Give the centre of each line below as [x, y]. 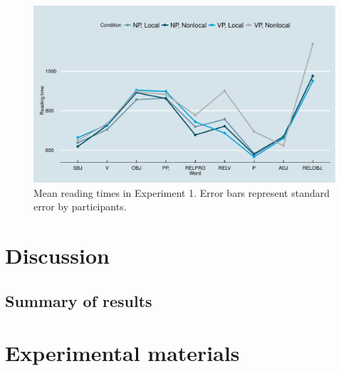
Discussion [57, 256]
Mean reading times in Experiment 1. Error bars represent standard [182, 192]
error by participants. [80, 206]
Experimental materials [122, 353]
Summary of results [79, 300]
